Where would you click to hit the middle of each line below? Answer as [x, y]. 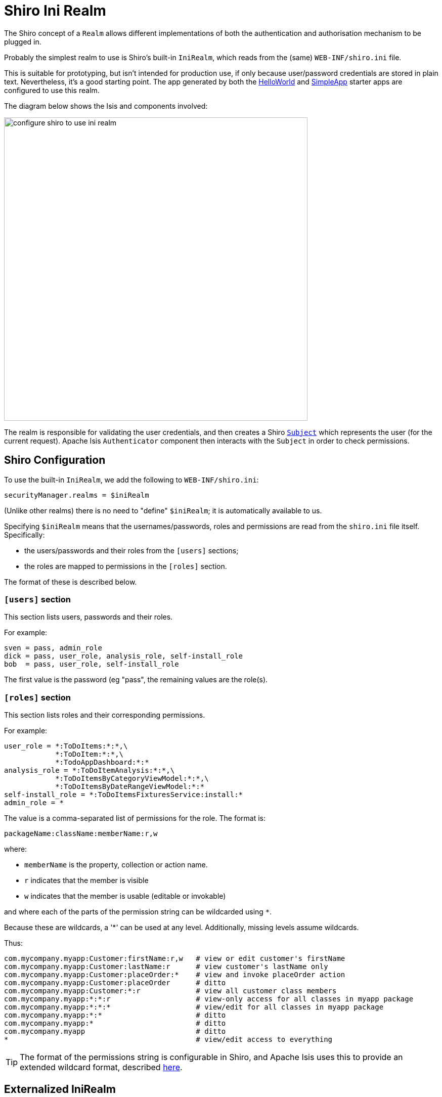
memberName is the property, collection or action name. [116, 865]
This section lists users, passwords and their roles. [89, 617]
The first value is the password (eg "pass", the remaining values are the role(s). [136, 680]
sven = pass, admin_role [53, 648]
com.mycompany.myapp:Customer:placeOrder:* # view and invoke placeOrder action [175, 975]
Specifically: [25, 535]
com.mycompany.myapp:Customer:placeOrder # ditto [115, 983]
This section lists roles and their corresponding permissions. [105, 715]
